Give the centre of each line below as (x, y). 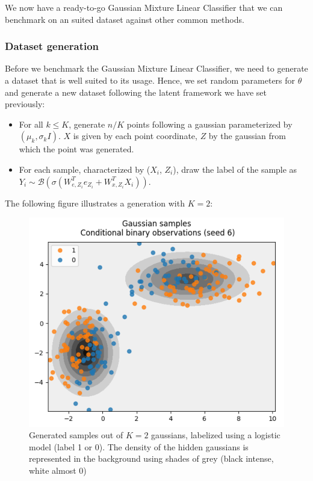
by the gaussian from (247, 136)
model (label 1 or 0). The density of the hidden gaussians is (139, 446)
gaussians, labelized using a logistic (216, 435)
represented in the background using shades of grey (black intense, (151, 458)
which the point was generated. (76, 149)
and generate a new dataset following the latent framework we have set (136, 92)
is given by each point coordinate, (135, 136)
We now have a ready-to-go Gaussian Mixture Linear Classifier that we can (144, 7)
